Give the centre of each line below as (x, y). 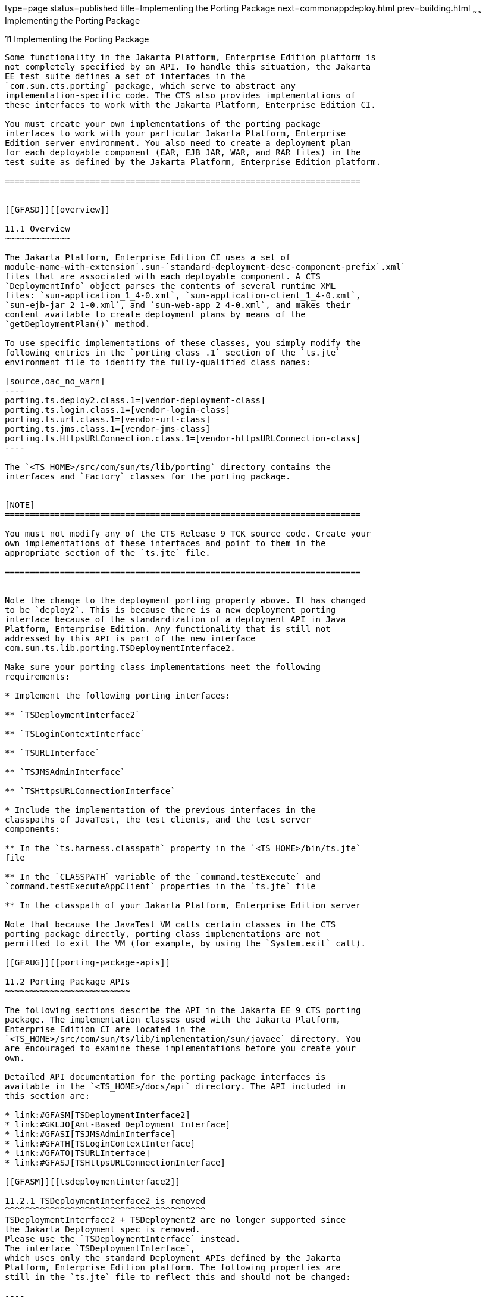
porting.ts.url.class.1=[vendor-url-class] (108, 419)
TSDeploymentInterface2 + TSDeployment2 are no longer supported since (175, 1219)
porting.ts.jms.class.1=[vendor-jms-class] (108, 429)
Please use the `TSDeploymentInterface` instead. (123, 1239)
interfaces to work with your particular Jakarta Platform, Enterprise (175, 133)
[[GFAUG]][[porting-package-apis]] (88, 962)
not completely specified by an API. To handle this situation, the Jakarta (188, 66)
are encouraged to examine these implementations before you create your (181, 1048)
